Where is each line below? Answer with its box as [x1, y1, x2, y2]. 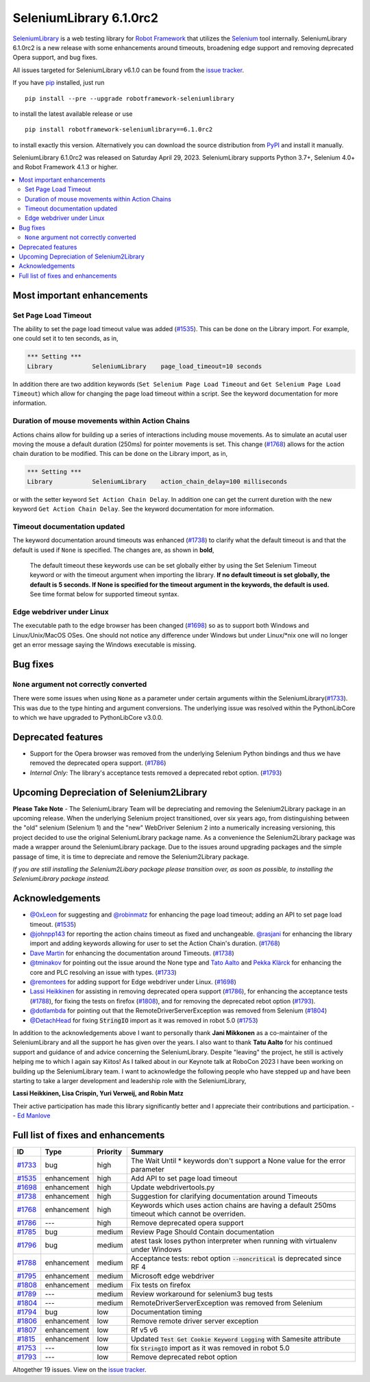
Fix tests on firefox [130, 1281, 191, 1290]
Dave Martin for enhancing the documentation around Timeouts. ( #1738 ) [29, 949, 234, 957]
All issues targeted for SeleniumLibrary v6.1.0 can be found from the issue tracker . [12, 66, 245, 74]
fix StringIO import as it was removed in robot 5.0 [130, 1344, 291, 1353]
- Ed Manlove [12, 1111, 51, 1120]
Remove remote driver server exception [130, 1316, 259, 1326]
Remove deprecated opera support [130, 1218, 244, 1228]
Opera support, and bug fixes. [12, 53, 98, 62]
